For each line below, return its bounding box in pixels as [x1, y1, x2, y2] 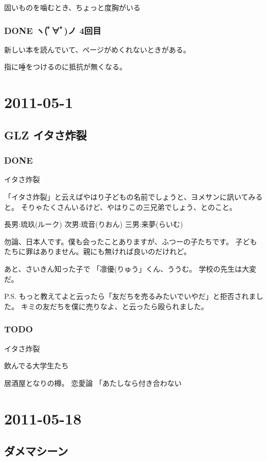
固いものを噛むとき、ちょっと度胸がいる [4, 2, 141, 12]
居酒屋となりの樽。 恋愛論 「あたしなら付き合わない [4, 377, 182, 388]
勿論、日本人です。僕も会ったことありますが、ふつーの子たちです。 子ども [4, 236, 257, 246]
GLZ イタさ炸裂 [4, 127, 87, 143]
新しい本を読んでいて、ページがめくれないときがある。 [4, 44, 190, 55]
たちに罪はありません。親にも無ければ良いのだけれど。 [4, 246, 191, 257]
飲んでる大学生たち [4, 360, 69, 371]
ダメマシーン [4, 443, 68, 459]
